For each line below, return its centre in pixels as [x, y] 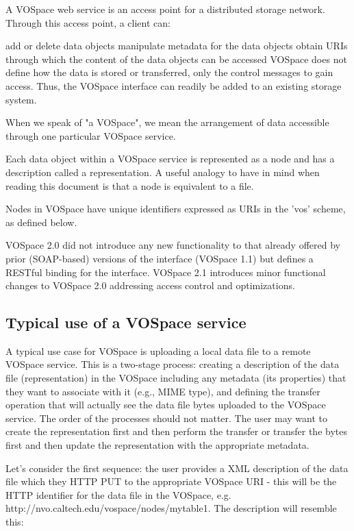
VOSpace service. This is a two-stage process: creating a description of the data [173, 364]
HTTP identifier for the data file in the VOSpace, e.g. [118, 494]
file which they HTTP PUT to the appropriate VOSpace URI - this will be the [171, 481]
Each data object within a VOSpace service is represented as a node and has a [170, 159]
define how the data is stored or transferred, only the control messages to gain [169, 72]
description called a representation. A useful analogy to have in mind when [163, 172]
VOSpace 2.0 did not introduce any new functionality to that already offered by [173, 245]
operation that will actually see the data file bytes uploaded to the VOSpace [166, 405]
